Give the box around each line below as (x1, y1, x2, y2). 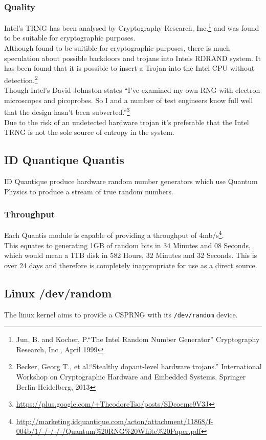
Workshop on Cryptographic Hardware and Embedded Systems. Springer (16, 371, 246, 382)
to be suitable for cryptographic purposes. (4, 32, 136, 43)
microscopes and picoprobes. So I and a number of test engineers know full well (4, 94, 253, 105)
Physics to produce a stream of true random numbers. (4, 186, 173, 196)
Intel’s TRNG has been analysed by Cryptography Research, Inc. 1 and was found (4, 21, 259, 33)
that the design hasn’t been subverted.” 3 (4, 105, 130, 117)
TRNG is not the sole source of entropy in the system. (4, 127, 174, 137)
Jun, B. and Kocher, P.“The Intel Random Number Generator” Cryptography (16, 334, 260, 345)
